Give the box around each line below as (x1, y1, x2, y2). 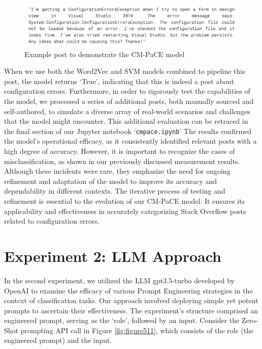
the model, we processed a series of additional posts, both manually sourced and (4, 96, 254, 106)
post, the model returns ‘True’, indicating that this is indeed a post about (4, 75, 234, 86)
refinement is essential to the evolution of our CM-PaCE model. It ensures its (4, 196, 245, 206)
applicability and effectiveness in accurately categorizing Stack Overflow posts (4, 205, 246, 216)
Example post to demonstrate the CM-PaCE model (24, 48, 185, 59)
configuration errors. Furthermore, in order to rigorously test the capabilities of (4, 86, 250, 96)
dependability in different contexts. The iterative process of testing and (4, 185, 225, 196)
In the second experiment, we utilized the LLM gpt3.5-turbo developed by (4, 275, 235, 285)
